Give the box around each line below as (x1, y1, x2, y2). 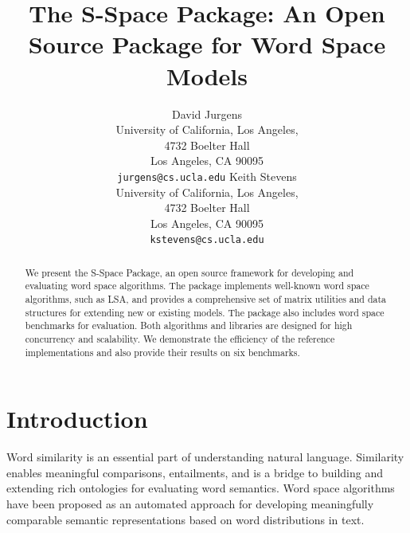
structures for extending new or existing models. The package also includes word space (25, 305, 385, 319)
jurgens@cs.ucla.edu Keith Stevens (117, 167, 297, 184)
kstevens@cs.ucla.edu (150, 234, 264, 246)
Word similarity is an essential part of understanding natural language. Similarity (6, 449, 404, 465)
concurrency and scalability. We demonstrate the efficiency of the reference (25, 332, 335, 346)
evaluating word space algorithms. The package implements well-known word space (25, 279, 369, 292)
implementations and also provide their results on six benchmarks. (25, 345, 300, 359)
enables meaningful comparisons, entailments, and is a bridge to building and (6, 464, 384, 480)
